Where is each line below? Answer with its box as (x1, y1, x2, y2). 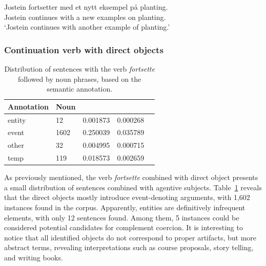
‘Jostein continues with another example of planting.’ (4, 21, 170, 32)
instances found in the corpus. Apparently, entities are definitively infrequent (4, 202, 245, 213)
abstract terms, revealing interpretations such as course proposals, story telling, (4, 242, 254, 253)
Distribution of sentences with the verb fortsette (4, 63, 155, 74)
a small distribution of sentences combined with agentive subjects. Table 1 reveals (4, 182, 262, 192)
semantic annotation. (47, 83, 113, 94)
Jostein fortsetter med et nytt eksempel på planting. (4, 2, 168, 12)
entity (8, 114, 26, 125)
